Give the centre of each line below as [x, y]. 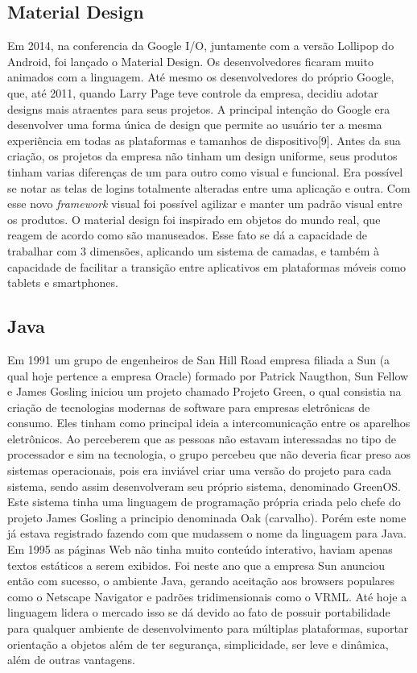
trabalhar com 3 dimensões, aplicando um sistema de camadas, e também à [194, 250]
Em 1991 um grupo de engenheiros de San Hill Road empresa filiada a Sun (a [199, 359]
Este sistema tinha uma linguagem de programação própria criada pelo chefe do [204, 502]
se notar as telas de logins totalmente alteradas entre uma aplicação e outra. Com [209, 187]
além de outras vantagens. [71, 660]
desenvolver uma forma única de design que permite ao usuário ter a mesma [195, 125]
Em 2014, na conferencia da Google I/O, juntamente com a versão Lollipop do [201, 46]
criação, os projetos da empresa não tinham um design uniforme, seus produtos [202, 156]
